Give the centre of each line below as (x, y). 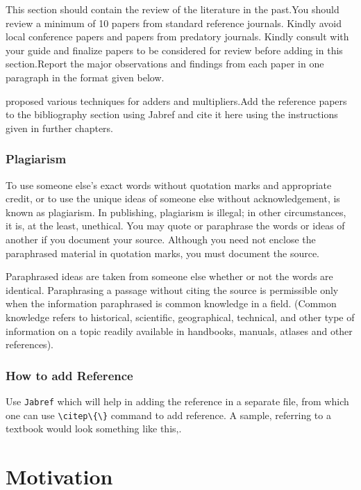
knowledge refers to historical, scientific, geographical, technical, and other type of (180, 317)
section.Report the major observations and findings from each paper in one (165, 64)
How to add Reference (69, 375)
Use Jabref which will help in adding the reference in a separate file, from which (177, 401)
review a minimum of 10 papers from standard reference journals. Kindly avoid (174, 23)
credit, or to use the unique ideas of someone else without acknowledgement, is (173, 198)
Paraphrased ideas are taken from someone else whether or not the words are (169, 276)
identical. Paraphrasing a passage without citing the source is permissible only (172, 289)
